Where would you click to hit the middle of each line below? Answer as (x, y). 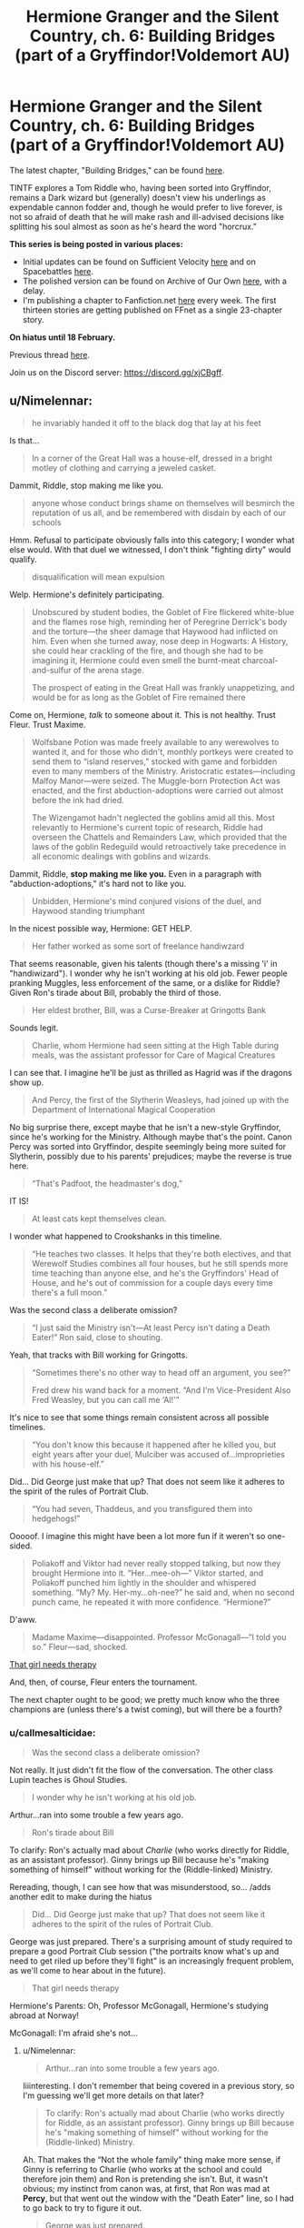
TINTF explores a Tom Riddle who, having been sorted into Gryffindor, (141, 187)
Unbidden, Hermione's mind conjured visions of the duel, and (146, 900)
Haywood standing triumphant (88, 910)
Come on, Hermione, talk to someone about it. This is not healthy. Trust (143, 714)
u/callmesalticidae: (53, 1733)
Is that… (25, 440)
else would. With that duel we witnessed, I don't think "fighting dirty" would (151, 549)
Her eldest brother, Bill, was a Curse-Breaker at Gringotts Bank (148, 1010)
